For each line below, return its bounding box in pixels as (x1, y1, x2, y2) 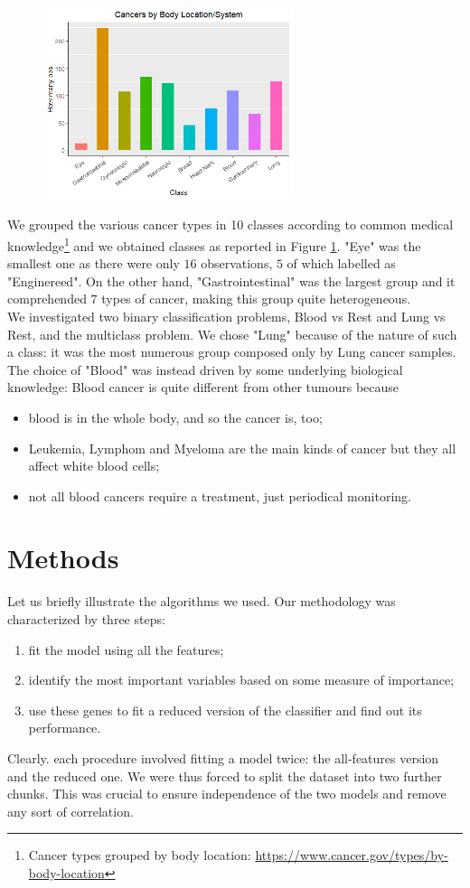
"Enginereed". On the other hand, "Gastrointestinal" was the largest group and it (7, 271, 456, 290)
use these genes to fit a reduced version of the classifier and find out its (28, 700, 422, 719)
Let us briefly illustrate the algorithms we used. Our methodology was (7, 592, 396, 611)
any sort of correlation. (7, 801, 134, 820)
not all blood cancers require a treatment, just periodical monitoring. (28, 486, 411, 505)
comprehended (7, 289, 87, 308)
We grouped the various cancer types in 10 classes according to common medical (7, 215, 454, 234)
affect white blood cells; (28, 456, 160, 475)
